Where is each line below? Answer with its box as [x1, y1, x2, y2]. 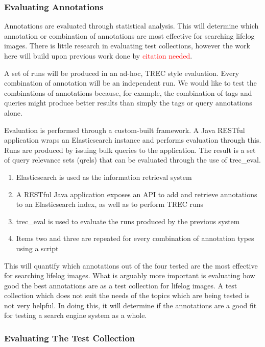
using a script [16, 243, 59, 253]
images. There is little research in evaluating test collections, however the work [4, 40, 250, 51]
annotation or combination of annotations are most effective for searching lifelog [4, 30, 255, 41]
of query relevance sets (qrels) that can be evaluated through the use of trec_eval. [4, 154, 261, 165]
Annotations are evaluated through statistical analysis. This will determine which [4, 20, 259, 31]
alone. [4, 107, 22, 118]
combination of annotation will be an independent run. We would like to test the [4, 77, 257, 88]
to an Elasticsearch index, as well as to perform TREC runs [16, 199, 204, 209]
